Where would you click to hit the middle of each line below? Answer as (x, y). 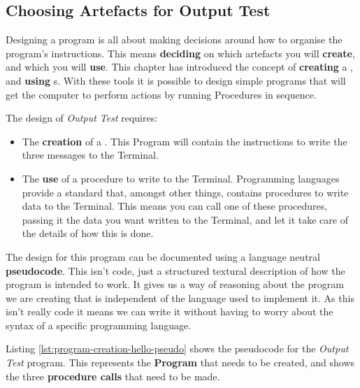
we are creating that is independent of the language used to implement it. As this (180, 297)
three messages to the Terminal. (90, 155)
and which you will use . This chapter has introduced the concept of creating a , (179, 67)
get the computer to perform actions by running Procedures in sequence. (161, 94)
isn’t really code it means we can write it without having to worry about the (170, 311)
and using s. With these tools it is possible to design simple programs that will (176, 80)
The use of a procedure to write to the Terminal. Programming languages (181, 178)
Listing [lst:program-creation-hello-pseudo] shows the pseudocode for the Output (177, 349)
